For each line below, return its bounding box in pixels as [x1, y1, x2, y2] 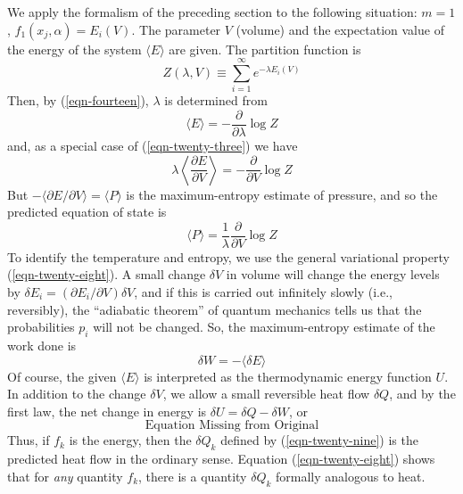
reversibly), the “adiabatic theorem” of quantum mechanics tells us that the [7, 300, 422, 318]
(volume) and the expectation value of [236, 20, 444, 38]
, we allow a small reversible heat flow [162, 384, 370, 403]
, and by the [389, 384, 456, 403]
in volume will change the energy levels [226, 265, 440, 284]
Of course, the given [7, 366, 117, 385]
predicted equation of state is [7, 202, 167, 221]
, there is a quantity [138, 466, 247, 485]
